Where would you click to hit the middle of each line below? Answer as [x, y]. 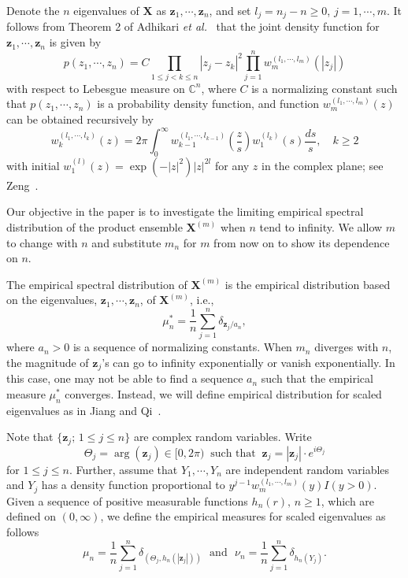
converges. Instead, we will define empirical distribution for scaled [223, 393]
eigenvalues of [106, 10]
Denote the [33, 10]
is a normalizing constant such [325, 88]
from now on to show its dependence [302, 242]
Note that [30, 437]
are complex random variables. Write [223, 437]
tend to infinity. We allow [321, 227]
